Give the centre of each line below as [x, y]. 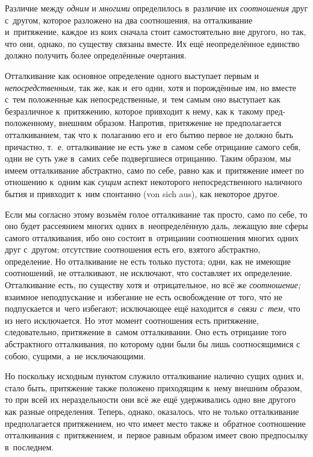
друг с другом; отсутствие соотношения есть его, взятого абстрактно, [133, 249]
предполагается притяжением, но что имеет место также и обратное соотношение [155, 423]
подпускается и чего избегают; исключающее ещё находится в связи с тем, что [153, 308]
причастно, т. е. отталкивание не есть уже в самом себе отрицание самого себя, [153, 146]
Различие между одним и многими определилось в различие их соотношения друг [156, 8]
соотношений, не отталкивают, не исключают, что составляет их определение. [149, 273]
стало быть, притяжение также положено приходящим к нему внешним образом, [153, 387]
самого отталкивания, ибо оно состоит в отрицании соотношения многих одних [152, 237]
